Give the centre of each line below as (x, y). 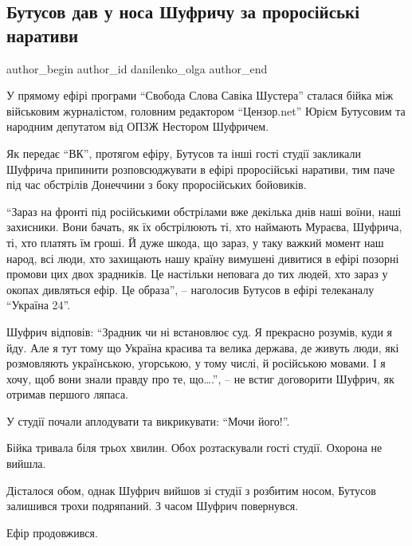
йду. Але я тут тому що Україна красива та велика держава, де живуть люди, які (203, 347)
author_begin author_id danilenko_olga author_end (137, 68)
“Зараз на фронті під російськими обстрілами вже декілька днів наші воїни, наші (204, 211)
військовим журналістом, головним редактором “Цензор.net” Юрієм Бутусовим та (206, 110)
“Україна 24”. (39, 305)
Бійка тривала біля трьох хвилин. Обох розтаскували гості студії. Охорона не (194, 448)
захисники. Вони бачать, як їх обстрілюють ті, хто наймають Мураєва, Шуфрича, (204, 227)
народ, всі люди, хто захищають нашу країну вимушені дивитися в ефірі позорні (203, 258)
